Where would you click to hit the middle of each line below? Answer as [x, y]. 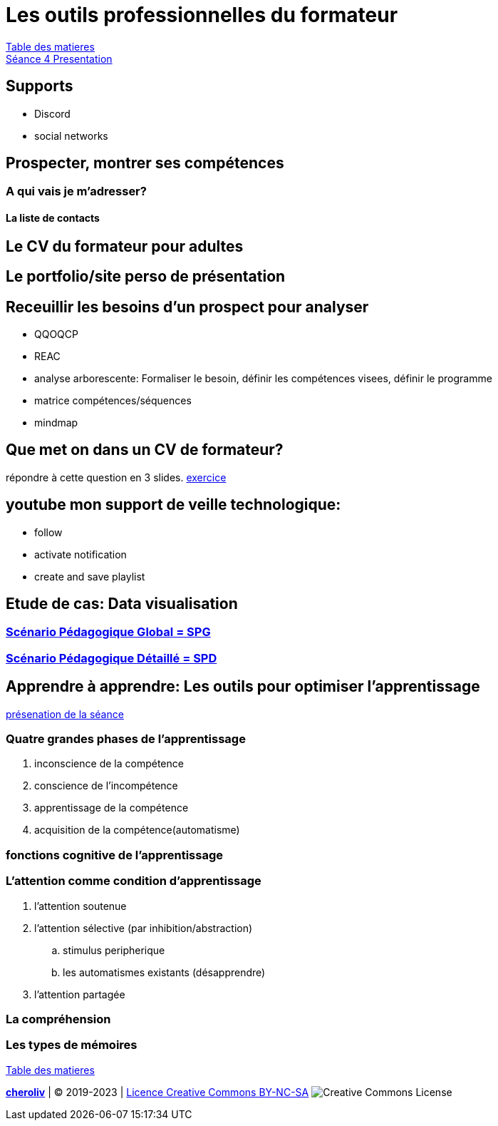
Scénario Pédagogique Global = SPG [108, 632]
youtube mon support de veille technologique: [173, 505]
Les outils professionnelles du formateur [202, 15]
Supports [40, 86]
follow [48, 532]
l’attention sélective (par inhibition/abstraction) [144, 928]
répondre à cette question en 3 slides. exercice [116, 477]
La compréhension [58, 1019]
